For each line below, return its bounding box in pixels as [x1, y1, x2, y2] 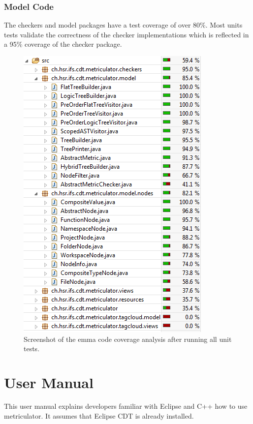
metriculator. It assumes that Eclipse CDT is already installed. [4, 410, 194, 421]
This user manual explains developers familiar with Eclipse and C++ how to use [4, 400, 248, 411]
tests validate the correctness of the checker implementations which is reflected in [4, 29, 249, 39]
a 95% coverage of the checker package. [4, 39, 122, 49]
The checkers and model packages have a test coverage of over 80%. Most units [4, 20, 243, 30]
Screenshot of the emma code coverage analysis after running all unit [24, 333, 232, 344]
